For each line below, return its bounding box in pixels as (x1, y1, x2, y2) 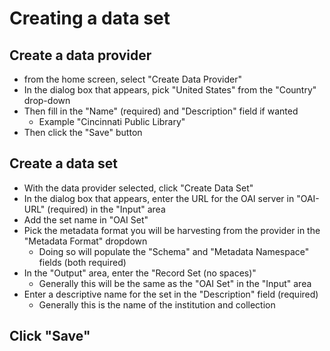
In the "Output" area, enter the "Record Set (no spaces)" (23, 267, 257, 279)
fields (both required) (38, 256, 127, 268)
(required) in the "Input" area (47, 203, 166, 215)
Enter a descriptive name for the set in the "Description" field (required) (23, 288, 319, 300)
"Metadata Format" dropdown (23, 235, 148, 247)
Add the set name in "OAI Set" (23, 213, 149, 226)
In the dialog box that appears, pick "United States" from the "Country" (23, 84, 317, 96)
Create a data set (9, 155, 118, 172)
